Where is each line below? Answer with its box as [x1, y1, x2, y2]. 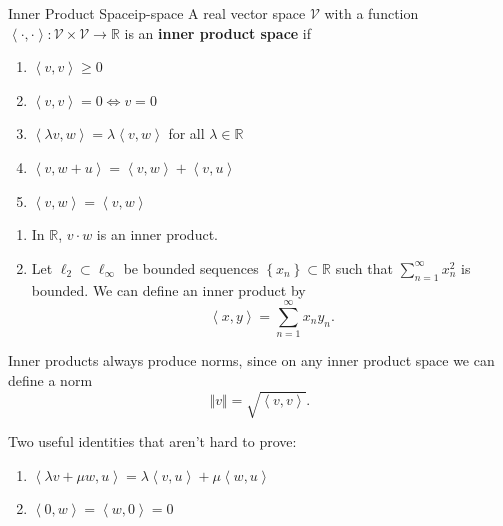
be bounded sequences [123, 257, 259, 278]
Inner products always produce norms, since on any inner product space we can [8, 350, 495, 371]
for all [168, 123, 205, 144]
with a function [324, 3, 419, 23]
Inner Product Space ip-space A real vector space [8, 3, 306, 23]
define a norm [8, 369, 93, 390]
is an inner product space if [124, 22, 312, 43]
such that [335, 257, 393, 278]
